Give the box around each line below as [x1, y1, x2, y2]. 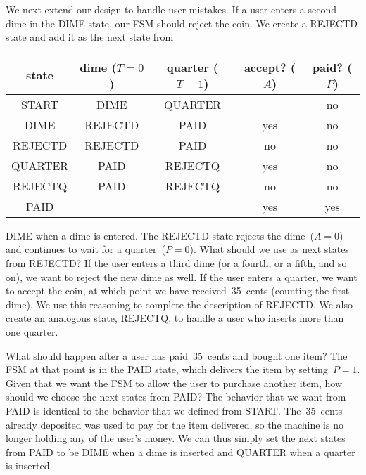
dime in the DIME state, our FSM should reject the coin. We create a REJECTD [6, 15, 358, 30]
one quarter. [6, 324, 58, 339]
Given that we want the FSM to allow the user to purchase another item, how [6, 375, 343, 390]
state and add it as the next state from [6, 30, 174, 44]
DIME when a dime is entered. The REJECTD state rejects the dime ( [6, 228, 314, 242]
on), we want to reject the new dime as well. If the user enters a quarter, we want [6, 269, 358, 284]
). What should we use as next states [189, 242, 349, 256]
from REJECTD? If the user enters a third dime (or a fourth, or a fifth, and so [6, 255, 347, 270]
